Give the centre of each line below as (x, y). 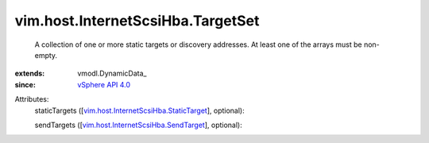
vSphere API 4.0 (104, 84)
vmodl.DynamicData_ (112, 73)
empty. (46, 55)
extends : (30, 73)
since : (25, 84)
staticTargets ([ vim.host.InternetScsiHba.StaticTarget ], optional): (140, 110)
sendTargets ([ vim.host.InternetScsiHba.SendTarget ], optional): (138, 125)
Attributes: (32, 99)
